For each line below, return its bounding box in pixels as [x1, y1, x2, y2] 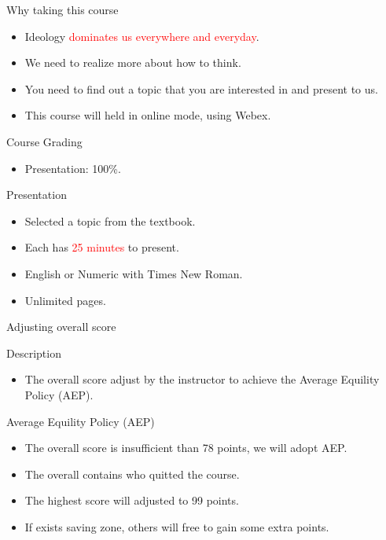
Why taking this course [6, 2, 119, 17]
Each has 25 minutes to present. [24, 239, 179, 255]
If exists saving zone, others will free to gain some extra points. [24, 518, 329, 534]
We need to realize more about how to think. [24, 54, 241, 71]
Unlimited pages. [24, 292, 106, 308]
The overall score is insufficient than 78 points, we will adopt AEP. [24, 439, 347, 456]
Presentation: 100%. [24, 160, 121, 176]
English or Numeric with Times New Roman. [24, 265, 243, 281]
